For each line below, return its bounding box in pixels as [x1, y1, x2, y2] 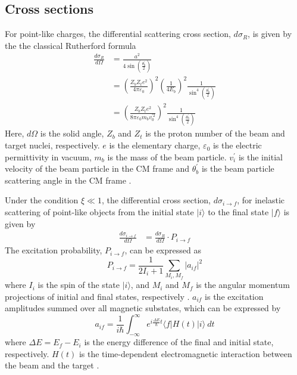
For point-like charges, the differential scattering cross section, [5, 27, 231, 40]
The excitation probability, [5, 244, 102, 256]
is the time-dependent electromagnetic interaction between [79, 347, 292, 359]
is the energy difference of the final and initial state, [84, 336, 274, 348]
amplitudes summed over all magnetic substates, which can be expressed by [5, 302, 281, 314]
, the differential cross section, [101, 194, 211, 206]
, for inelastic [237, 194, 285, 206]
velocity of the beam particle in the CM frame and [5, 162, 190, 175]
